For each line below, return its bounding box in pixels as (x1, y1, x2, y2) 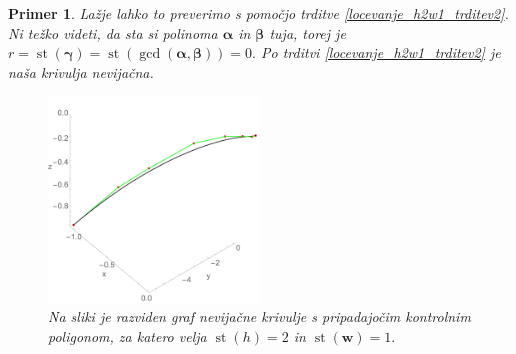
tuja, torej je (269, 22, 346, 43)
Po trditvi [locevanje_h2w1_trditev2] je (261, 42, 501, 63)
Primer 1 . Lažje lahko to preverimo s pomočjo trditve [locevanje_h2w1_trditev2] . (8, 3, 509, 23)
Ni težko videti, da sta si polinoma (8, 22, 218, 43)
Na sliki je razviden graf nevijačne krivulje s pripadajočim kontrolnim (48, 306, 471, 327)
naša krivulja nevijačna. (8, 61, 154, 82)
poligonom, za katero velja (48, 325, 207, 346)
